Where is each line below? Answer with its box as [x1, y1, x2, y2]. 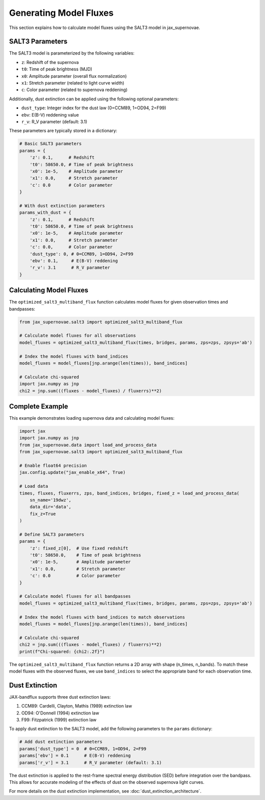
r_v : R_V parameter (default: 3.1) [21, 119, 87, 124]
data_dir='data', [29, 504, 72, 510]
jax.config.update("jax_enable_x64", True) [19, 470, 126, 475]
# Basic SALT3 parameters [19, 141, 82, 147]
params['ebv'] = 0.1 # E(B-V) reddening [19, 753, 131, 759]
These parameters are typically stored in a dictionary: [9, 128, 117, 134]
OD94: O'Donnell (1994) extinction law [21, 710, 99, 716]
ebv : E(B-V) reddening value [21, 112, 79, 118]
